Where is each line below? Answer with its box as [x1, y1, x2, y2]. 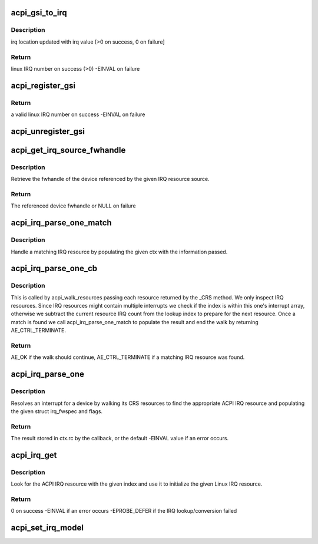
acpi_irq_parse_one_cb [11, 263, 97, 273]
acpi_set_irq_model [11, 523, 84, 533]
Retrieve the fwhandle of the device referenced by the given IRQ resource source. [11, 176, 210, 183]
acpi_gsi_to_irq [11, 8, 67, 18]
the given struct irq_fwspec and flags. [11, 407, 103, 415]
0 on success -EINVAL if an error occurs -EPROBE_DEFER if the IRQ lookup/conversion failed [11, 507, 237, 515]
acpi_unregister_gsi [11, 126, 85, 136]
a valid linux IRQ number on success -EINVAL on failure [11, 111, 145, 118]
